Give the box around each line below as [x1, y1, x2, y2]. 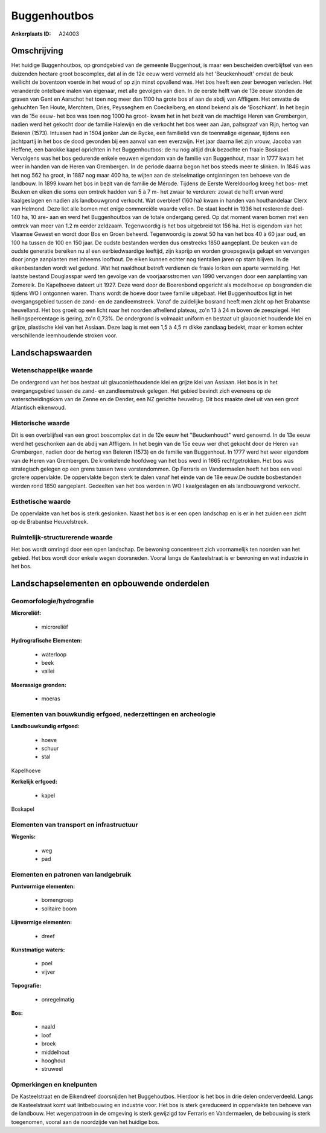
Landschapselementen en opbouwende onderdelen [11, 579, 209, 589]
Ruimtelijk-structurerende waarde [11, 533, 113, 542]
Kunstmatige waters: [11, 946, 65, 953]
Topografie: [11, 982, 42, 989]
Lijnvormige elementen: [11, 919, 72, 926]
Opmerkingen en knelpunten [11, 1081, 97, 1089]
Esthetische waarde [11, 497, 71, 506]
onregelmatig [41, 995, 75, 1003]
